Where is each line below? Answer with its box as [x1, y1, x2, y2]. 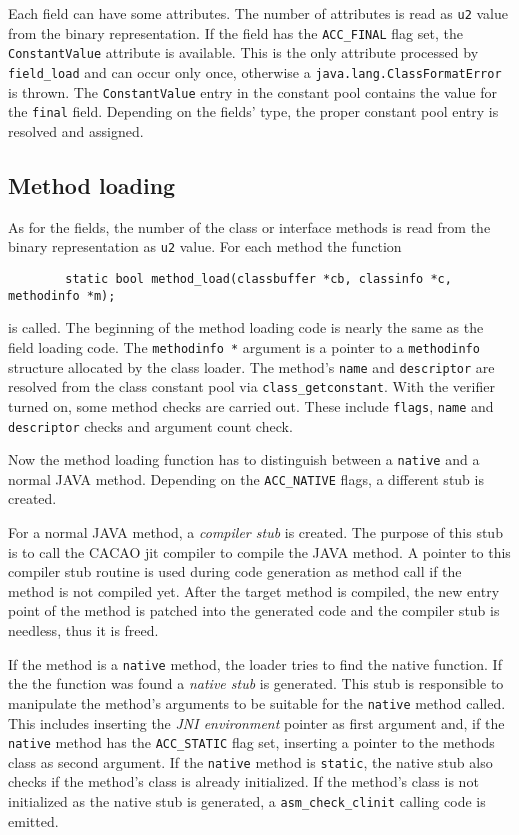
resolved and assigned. [8, 120, 144, 141]
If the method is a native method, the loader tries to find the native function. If [8, 653, 502, 674]
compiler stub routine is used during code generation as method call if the [8, 561, 462, 582]
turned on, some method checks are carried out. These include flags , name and [8, 395, 494, 416]
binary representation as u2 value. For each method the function [8, 236, 402, 257]
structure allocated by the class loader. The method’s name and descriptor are [8, 356, 495, 377]
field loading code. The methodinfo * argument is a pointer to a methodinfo [8, 336, 480, 357]
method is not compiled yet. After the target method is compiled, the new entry [8, 580, 500, 601]
